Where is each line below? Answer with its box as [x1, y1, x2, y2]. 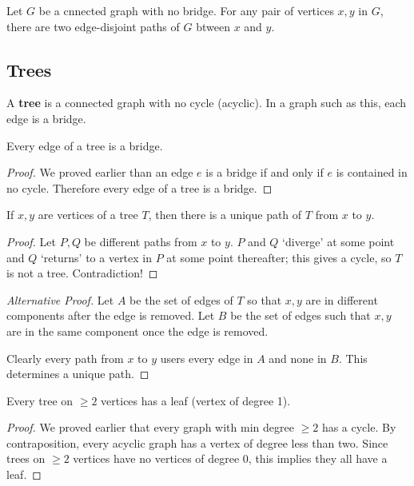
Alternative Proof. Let [6, 291, 114, 308]
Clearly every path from [6, 349, 124, 366]
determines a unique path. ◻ [6, 365, 149, 382]
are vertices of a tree [38, 206, 138, 223]
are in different [305, 291, 378, 308]
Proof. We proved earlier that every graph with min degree [6, 419, 294, 436]
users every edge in [160, 349, 253, 366]
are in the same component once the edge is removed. [6, 322, 269, 339]
